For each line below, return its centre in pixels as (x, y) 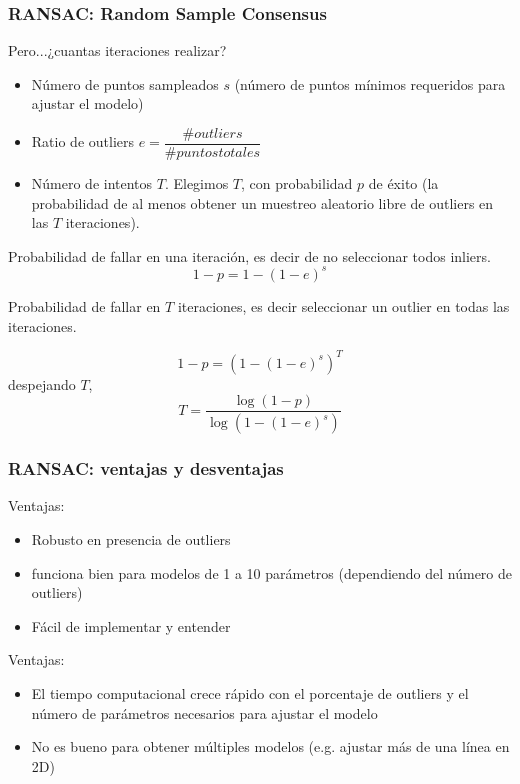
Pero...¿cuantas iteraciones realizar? (117, 50)
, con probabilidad (297, 183)
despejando (42, 383)
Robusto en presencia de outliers (131, 538)
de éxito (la (403, 183)
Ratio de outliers (82, 141)
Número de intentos (92, 183)
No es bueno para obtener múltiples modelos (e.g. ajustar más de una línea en (270, 746)
